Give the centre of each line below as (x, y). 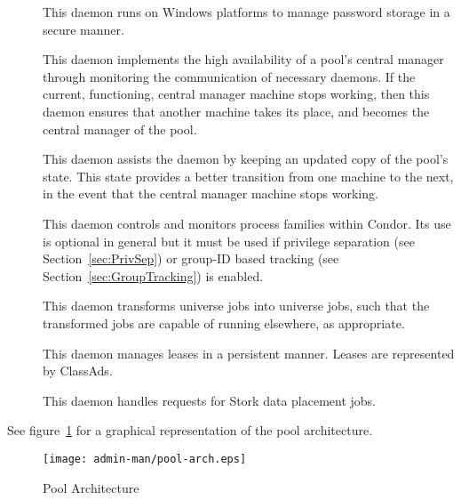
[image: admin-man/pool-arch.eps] (145, 459)
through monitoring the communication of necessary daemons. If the (229, 76)
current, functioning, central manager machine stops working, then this (236, 94)
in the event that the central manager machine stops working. (211, 194)
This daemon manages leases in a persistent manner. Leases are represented (249, 353)
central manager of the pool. (120, 129)
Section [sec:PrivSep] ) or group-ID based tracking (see (191, 258)
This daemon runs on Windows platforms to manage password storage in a (246, 12)
